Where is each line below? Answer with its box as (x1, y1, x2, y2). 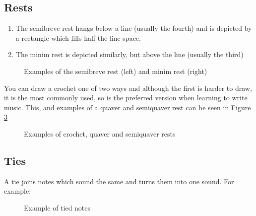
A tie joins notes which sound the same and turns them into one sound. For (4, 176, 234, 186)
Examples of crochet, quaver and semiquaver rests (24, 128, 176, 139)
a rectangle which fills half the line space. (15, 32, 141, 43)
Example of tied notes (24, 202, 91, 213)
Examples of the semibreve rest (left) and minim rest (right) (24, 66, 207, 76)
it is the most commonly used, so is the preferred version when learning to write (4, 92, 248, 103)
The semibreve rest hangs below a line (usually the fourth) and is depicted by (15, 23, 252, 33)
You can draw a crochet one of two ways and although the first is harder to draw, (4, 82, 252, 93)
